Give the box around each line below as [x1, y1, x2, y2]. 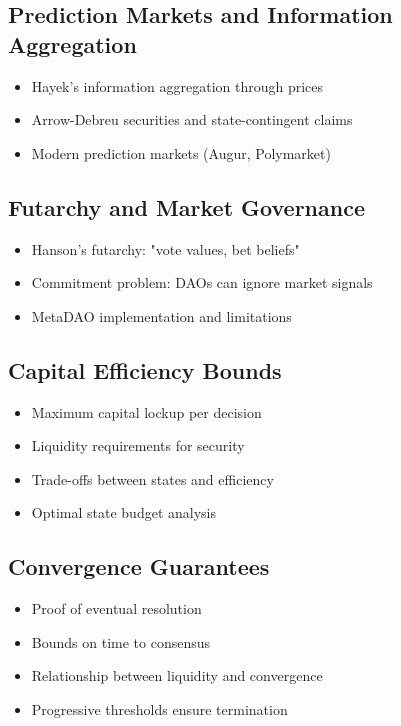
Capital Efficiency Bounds [8, 354, 282, 385]
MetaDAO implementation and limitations [31, 305, 292, 326]
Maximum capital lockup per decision [31, 401, 262, 422]
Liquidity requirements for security [31, 435, 245, 456]
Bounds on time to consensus [31, 631, 211, 652]
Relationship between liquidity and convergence [31, 665, 323, 686]
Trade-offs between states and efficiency [31, 468, 274, 489]
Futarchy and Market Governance [8, 191, 365, 222]
